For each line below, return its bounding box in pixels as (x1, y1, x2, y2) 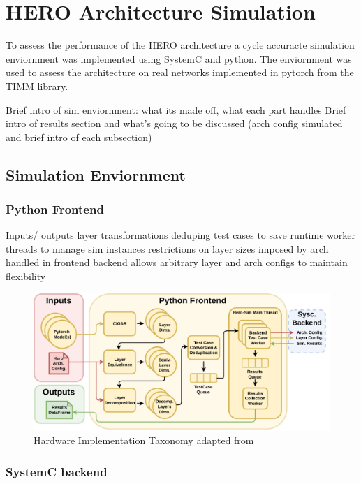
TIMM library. (6, 78, 68, 93)
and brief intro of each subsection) (6, 129, 152, 144)
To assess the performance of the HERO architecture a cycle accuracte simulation (6, 38, 355, 52)
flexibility (6, 269, 46, 284)
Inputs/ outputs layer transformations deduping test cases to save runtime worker (6, 228, 355, 242)
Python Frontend (6, 200, 104, 217)
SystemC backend (6, 462, 108, 480)
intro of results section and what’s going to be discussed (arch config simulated (6, 116, 343, 131)
